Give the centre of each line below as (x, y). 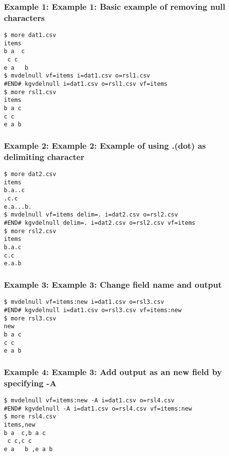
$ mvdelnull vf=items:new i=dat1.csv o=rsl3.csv (84, 302)
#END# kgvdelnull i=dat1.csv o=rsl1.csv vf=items (86, 84)
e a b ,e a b (28, 449)
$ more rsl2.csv (30, 231)
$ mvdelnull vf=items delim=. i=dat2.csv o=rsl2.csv (91, 215)
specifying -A (30, 383)
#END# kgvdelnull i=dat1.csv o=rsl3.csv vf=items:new (93, 310)
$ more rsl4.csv (30, 417)
